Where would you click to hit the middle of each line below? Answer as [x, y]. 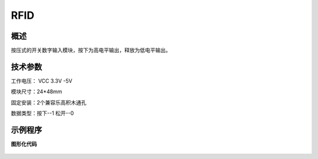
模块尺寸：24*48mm [37, 92]
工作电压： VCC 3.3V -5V [42, 81]
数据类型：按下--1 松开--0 [42, 113]
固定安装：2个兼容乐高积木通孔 [49, 102]
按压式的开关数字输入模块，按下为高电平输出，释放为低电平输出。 [91, 50]
